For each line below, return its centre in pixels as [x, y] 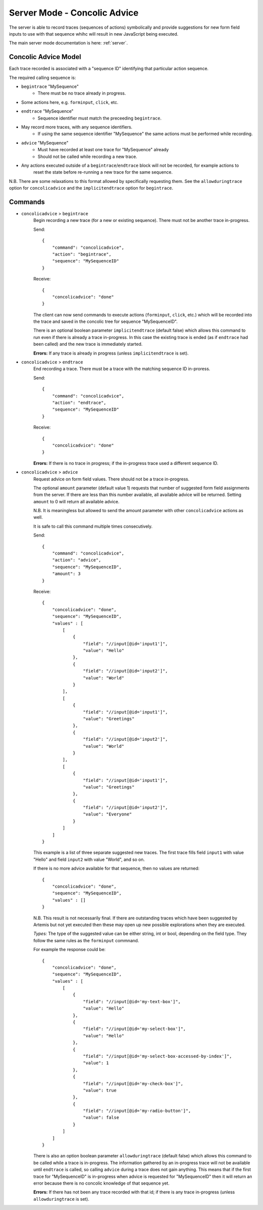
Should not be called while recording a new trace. [87, 157]
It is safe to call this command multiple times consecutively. [93, 526]
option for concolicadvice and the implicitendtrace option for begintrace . [91, 188]
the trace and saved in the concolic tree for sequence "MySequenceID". [105, 321]
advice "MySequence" [45, 143]
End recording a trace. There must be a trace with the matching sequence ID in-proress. [122, 369]
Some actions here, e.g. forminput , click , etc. [70, 102]
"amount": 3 [66, 574]
